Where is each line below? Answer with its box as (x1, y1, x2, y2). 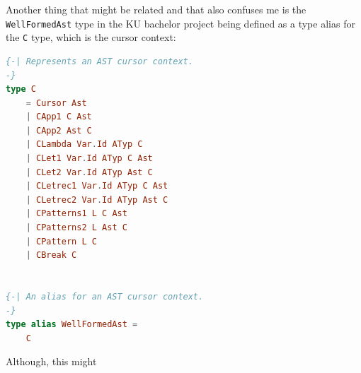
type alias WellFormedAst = (6, 319, 138, 330)
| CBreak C (25, 250, 77, 261)
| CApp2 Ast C (25, 125, 92, 136)
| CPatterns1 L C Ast (25, 208, 127, 219)
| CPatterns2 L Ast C (25, 223, 127, 233)
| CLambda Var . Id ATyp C (25, 139, 143, 150)
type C (6, 84, 36, 95)
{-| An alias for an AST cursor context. (6, 292, 204, 302)
